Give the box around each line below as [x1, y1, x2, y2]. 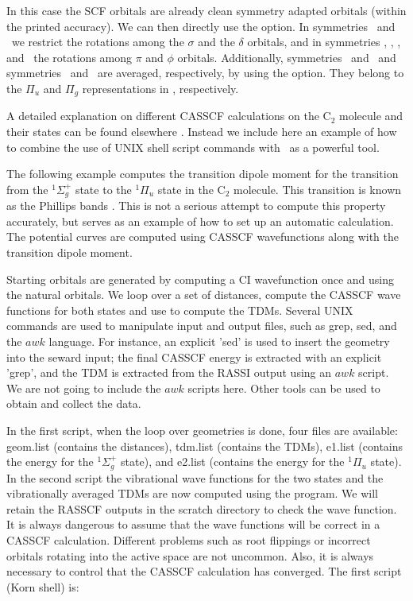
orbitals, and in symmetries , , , [247, 33, 401, 50]
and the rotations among [6, 48, 133, 65]
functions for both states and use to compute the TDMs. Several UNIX [6, 301, 353, 318]
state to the [75, 180, 132, 197]
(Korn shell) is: [6, 578, 79, 595]
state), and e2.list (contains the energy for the [121, 453, 345, 470]
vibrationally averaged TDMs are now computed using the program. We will [6, 485, 379, 502]
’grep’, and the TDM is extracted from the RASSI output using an [6, 364, 332, 381]
